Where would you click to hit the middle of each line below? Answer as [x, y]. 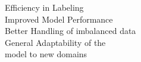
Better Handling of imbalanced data [70, 31]
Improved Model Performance [59, 19]
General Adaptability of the [55, 42]
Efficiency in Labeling [44, 7]
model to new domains [46, 54]
